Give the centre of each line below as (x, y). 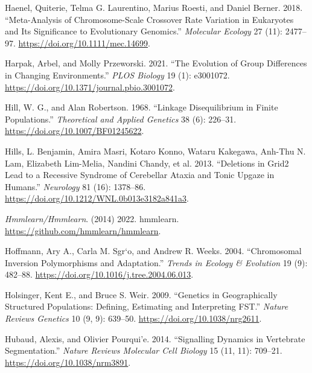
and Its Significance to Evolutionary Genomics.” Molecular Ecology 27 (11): (144, 31)
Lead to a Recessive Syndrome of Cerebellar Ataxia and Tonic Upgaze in (140, 175)
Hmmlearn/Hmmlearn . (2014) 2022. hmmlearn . (92, 218)
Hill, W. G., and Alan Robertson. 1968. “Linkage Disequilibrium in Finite (142, 107)
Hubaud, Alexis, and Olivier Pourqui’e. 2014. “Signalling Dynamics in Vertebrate (155, 338)
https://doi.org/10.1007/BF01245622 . (75, 131)
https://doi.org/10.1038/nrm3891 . (68, 362)
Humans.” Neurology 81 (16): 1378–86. (75, 186)
